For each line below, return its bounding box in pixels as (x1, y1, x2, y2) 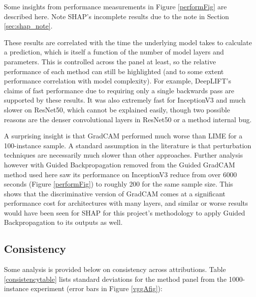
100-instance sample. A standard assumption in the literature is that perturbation (4, 140, 252, 150)
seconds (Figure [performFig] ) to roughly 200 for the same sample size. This (4, 179, 233, 189)
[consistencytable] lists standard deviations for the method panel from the (4, 273, 227, 284)
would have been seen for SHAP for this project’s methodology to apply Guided (4, 207, 245, 217)
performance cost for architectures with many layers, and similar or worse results (4, 198, 248, 208)
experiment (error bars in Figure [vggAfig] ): (31, 283, 162, 294)
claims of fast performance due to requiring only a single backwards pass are (4, 85, 234, 95)
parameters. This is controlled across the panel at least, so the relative (4, 56, 216, 66)
